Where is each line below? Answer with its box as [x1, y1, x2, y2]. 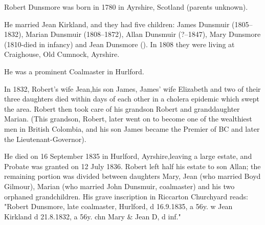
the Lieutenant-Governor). [4, 133, 86, 144]
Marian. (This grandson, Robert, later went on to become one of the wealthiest [4, 113, 252, 124]
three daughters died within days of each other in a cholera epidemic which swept [4, 93, 259, 104]
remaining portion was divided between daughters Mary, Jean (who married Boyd [4, 171, 261, 181]
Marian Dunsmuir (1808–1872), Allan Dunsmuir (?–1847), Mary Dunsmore [25, 29, 261, 39]
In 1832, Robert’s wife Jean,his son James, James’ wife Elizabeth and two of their [4, 83, 261, 94]
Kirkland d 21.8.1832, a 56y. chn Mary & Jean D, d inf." [4, 211, 181, 221]
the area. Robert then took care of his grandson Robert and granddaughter [4, 103, 240, 114]
